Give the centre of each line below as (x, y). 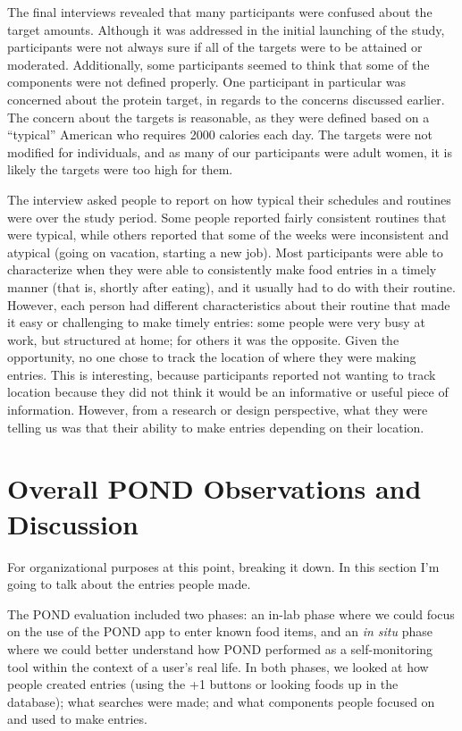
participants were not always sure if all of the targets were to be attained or (215, 47)
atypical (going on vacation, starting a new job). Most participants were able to (225, 252)
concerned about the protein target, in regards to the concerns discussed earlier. (226, 99)
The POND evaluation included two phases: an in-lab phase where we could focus (231, 613)
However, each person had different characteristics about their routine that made (229, 304)
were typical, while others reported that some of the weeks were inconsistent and (228, 235)
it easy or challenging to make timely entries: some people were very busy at (216, 322)
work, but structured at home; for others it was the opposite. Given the (203, 339)
